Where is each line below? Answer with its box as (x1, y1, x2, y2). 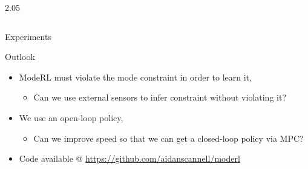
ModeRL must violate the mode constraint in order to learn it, (19, 70, 252, 83)
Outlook (5, 50, 35, 63)
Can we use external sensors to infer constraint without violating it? (33, 91, 287, 104)
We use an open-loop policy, (19, 111, 123, 124)
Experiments (5, 30, 51, 42)
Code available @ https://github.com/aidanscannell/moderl (19, 152, 240, 165)
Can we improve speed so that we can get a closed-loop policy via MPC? (33, 131, 304, 144)
